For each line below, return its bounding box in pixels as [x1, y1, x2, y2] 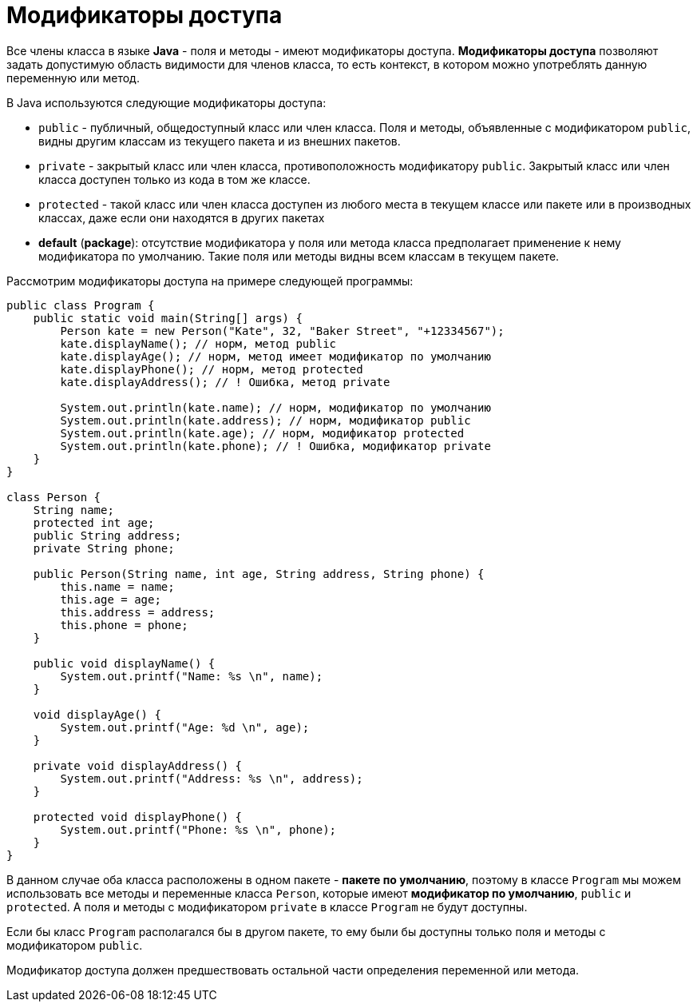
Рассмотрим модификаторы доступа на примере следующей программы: [6, 273, 414, 288]
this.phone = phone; [60, 618, 188, 631]
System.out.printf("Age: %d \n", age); [60, 720, 310, 734]
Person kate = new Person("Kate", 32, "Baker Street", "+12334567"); [60, 324, 505, 337]
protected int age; [33, 516, 155, 529]
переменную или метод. [6, 70, 140, 85]
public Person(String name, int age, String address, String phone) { [33, 567, 485, 580]
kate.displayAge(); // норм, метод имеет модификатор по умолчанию [60, 349, 491, 363]
